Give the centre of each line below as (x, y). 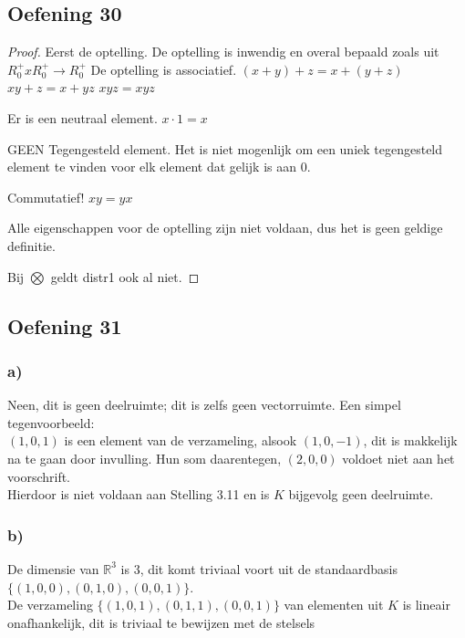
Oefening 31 (65, 325)
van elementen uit (334, 605)
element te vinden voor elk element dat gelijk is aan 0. (159, 167)
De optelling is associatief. (164, 69)
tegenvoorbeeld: (51, 422)
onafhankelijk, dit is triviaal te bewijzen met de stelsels (161, 622)
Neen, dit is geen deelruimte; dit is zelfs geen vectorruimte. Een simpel (204, 405)
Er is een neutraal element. (83, 117)
